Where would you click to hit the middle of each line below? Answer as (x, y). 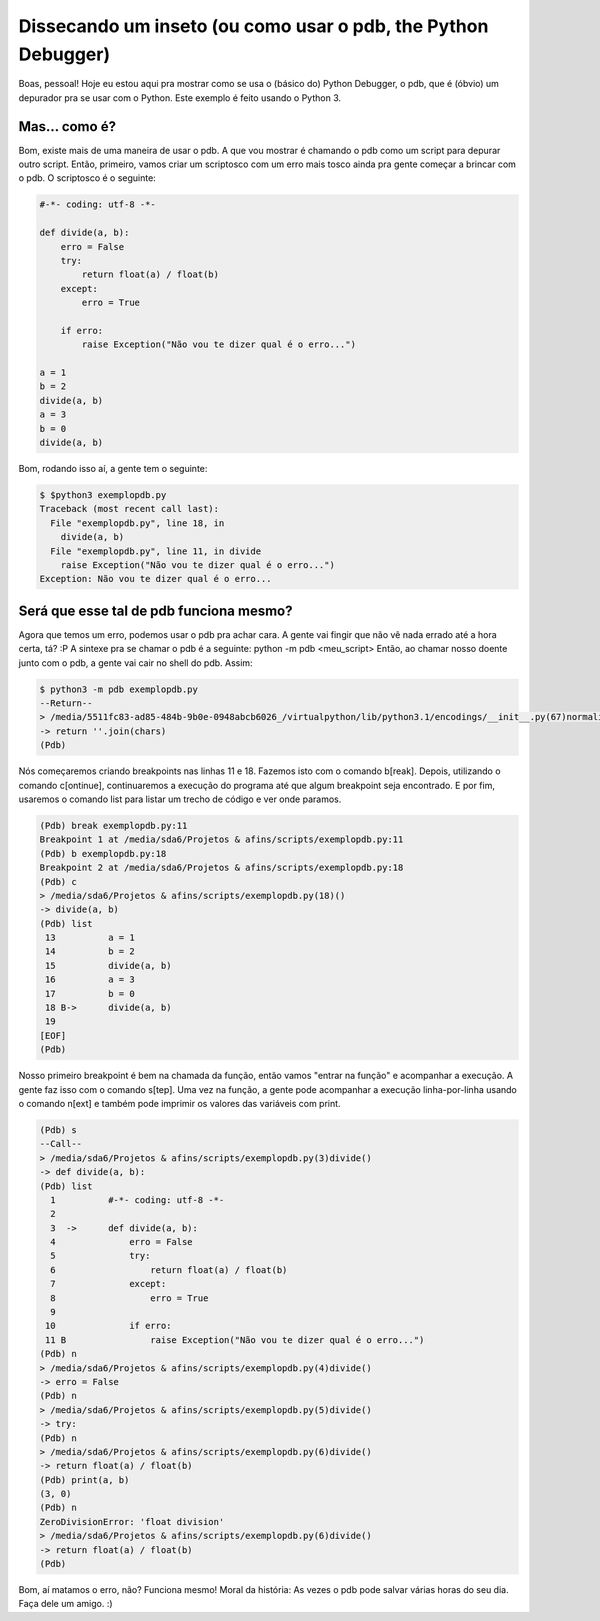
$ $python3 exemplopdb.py (103, 495)
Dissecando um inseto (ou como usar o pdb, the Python (253, 26)
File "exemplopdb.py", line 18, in (137, 523)
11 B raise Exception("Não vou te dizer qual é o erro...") (235, 1339)
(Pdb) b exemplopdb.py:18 (103, 853)
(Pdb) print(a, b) (84, 1479)
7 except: (108, 1284)
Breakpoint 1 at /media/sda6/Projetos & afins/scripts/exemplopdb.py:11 (221, 839)
